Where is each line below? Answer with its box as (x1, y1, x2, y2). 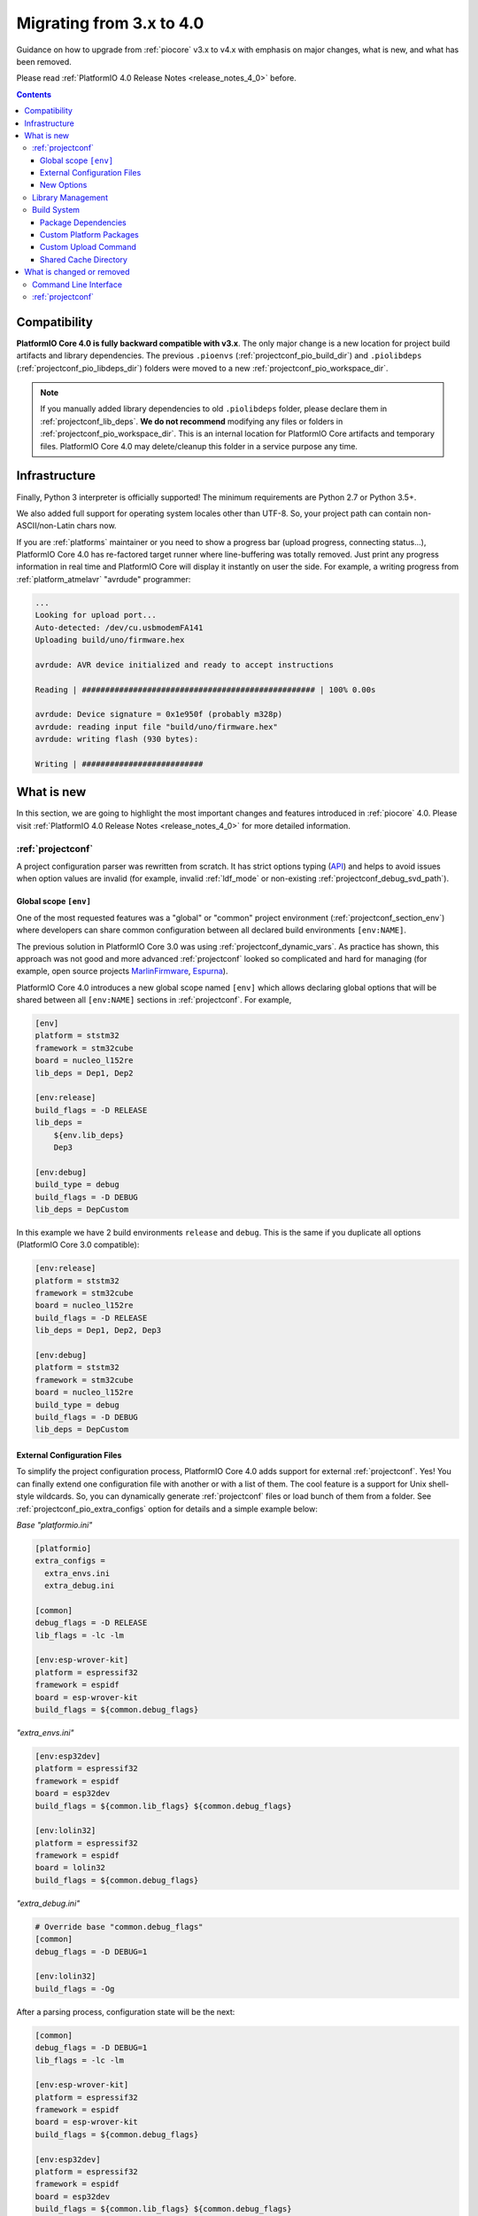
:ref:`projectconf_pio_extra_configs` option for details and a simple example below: (16, 1503, 318, 1514)
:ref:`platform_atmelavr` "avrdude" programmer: (16, 574, 191, 584)
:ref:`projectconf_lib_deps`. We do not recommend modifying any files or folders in (40, 416, 343, 426)
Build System (32, 205, 80, 215)
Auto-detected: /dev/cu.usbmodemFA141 (35, 622, 204, 633)
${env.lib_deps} (53, 1130, 124, 1140)
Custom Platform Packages (40, 230, 139, 240)
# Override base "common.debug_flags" (35, 1922, 204, 1931)
